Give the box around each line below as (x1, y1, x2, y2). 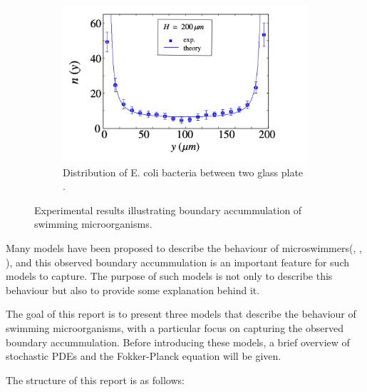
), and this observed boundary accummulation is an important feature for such (6, 254, 349, 269)
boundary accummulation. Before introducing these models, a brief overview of (6, 334, 350, 349)
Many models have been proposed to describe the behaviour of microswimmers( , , (6, 241, 362, 255)
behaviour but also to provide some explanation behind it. (6, 282, 260, 297)
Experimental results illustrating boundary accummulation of (34, 202, 302, 217)
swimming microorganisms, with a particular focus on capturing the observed (6, 320, 343, 335)
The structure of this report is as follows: (6, 372, 185, 387)
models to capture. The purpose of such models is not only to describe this (6, 268, 333, 283)
